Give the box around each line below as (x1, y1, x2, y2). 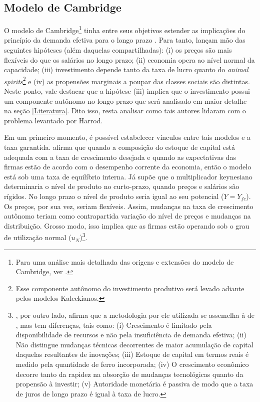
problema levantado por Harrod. (4, 115, 103, 125)
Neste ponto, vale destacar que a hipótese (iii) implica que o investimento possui (4, 86, 250, 96)
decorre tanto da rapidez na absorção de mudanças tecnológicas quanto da (15, 368, 243, 379)
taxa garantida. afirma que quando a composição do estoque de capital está (4, 142, 235, 152)
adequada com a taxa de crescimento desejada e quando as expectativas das (4, 151, 236, 162)
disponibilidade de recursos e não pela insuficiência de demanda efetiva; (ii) (15, 329, 246, 340)
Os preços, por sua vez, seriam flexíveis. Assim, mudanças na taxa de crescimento (4, 200, 253, 211)
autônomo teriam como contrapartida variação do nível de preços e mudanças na (4, 211, 251, 221)
